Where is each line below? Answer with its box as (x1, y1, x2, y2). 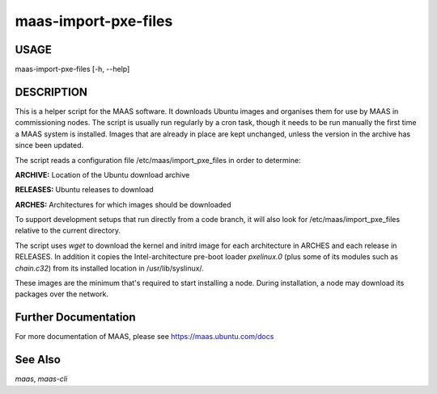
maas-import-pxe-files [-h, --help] (15, 65, 130, 74)
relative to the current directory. (15, 226, 121, 236)
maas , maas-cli (15, 374, 68, 384)
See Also (15, 353, 61, 367)
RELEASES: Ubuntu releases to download (15, 185, 154, 195)
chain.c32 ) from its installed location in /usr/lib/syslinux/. (15, 263, 204, 273)
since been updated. (15, 140, 84, 150)
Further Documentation (15, 311, 137, 325)
